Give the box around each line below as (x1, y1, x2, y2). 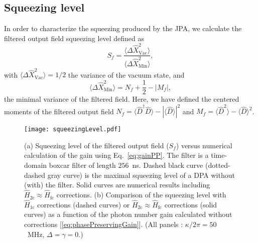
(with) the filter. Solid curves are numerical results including (24, 179, 210, 190)
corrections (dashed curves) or (37, 199, 130, 209)
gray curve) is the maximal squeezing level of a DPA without (47, 169, 235, 180)
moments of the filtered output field (4, 106, 114, 116)
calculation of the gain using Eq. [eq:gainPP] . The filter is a (24, 150, 209, 160)
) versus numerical (176, 140, 232, 150)
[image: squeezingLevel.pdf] (24, 126, 121, 133)
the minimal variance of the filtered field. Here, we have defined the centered (4, 94, 239, 104)
